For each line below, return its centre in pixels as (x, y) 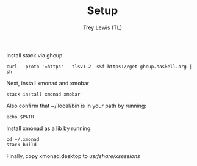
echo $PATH (20, 117)
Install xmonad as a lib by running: (49, 128)
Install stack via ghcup (34, 55)
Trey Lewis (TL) (102, 27)
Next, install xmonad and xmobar (48, 83)
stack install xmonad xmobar (43, 94)
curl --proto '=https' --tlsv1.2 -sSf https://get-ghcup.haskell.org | (99, 67)
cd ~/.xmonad (23, 139)
